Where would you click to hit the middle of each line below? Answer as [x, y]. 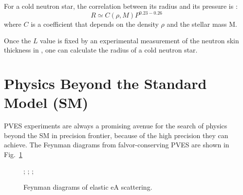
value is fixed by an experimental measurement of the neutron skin [140, 40]
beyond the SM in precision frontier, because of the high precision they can [116, 135]
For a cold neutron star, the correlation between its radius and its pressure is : [121, 6]
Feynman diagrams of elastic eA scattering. [88, 187]
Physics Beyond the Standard [105, 83]
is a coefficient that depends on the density [95, 24]
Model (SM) [46, 102]
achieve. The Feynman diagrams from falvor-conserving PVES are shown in [117, 145]
